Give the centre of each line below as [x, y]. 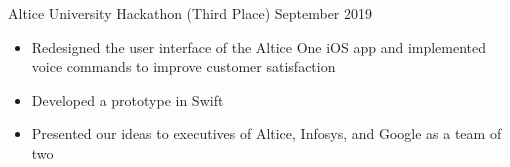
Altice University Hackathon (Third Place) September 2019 [190, 13]
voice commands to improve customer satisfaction [183, 66]
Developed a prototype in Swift [127, 99]
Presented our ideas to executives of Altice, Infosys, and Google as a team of [266, 133]
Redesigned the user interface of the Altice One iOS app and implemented [259, 46]
